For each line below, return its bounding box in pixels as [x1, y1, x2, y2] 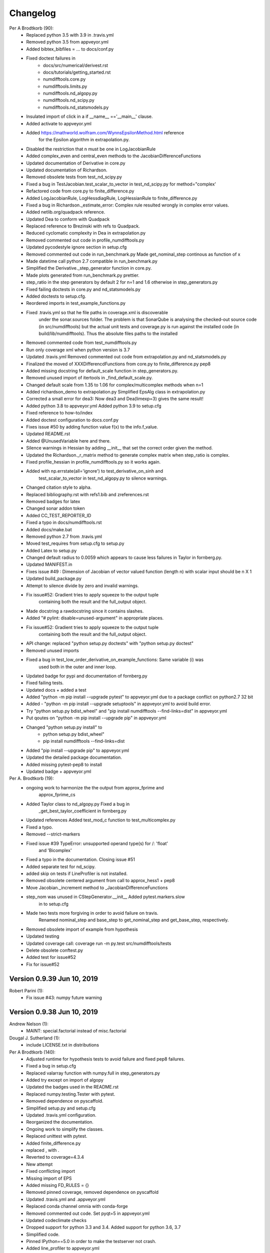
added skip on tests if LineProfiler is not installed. [26, 871, 127, 877]
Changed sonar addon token [26, 505, 85, 511]
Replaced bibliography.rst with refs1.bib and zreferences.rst [26, 491, 149, 497]
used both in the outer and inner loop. [38, 664, 116, 670]
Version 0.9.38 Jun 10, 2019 [9, 1007, 98, 1016]
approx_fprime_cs [38, 792, 75, 798]
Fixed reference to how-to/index [26, 410, 93, 416]
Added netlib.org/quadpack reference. [26, 209, 105, 215]
